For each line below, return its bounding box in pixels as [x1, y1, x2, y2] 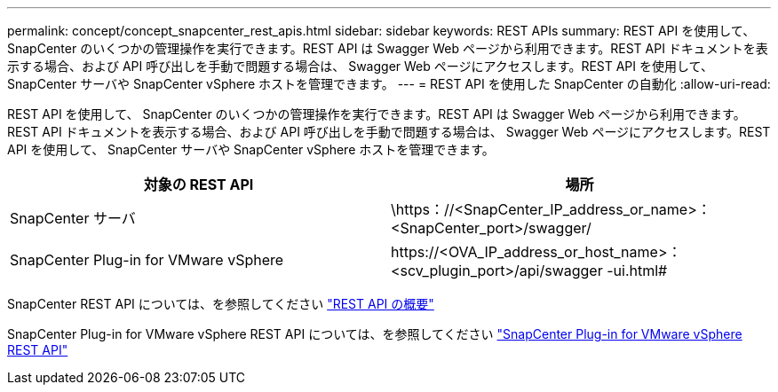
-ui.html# [607, 262, 668, 279]
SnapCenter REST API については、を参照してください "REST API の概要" [7, 296, 434, 311]
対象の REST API [143, 176, 254, 193]
